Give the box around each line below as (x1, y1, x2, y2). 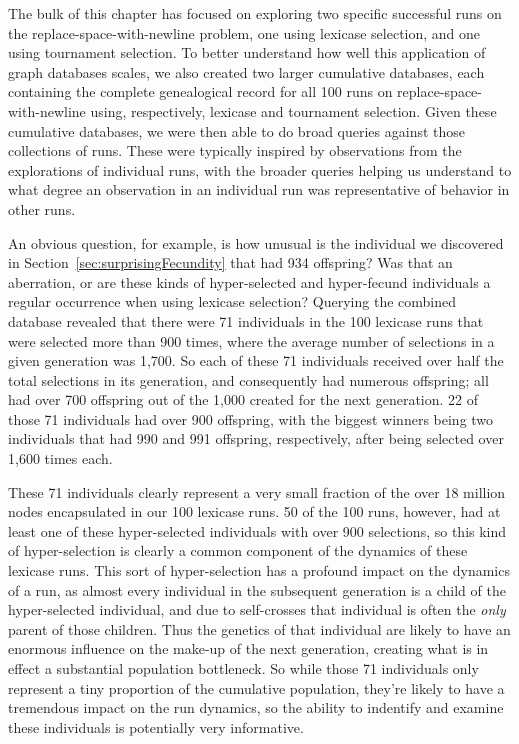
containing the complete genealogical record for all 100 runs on (8, 81, 393, 102)
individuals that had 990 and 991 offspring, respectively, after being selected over (8, 428, 504, 449)
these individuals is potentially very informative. (8, 716, 304, 737)
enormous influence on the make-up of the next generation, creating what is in (8, 638, 489, 659)
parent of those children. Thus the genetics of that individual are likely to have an (8, 618, 511, 639)
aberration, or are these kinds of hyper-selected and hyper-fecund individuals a (8, 271, 491, 292)
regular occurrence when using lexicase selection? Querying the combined (8, 291, 457, 312)
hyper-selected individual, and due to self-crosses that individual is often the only (8, 599, 506, 620)
